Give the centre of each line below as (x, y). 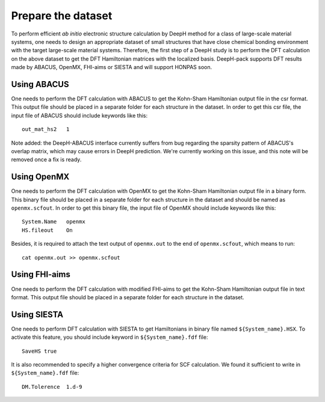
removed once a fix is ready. (46, 160)
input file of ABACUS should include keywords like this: (79, 115)
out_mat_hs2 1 (46, 129)
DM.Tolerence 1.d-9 (52, 387)
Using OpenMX (40, 177)
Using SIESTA (37, 315)
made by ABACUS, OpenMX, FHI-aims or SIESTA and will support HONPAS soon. (112, 67)
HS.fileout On (47, 230)
